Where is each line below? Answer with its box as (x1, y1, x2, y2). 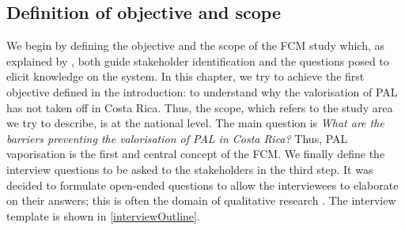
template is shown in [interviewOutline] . (6, 207, 200, 224)
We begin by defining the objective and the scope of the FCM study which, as (6, 37, 384, 54)
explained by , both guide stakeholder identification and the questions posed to (6, 52, 389, 69)
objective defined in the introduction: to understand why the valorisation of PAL (6, 83, 398, 100)
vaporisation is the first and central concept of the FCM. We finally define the (6, 145, 385, 162)
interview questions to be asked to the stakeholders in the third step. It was (6, 160, 373, 177)
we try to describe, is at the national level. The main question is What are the (6, 115, 384, 131)
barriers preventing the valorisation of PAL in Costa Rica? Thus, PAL (6, 130, 348, 146)
